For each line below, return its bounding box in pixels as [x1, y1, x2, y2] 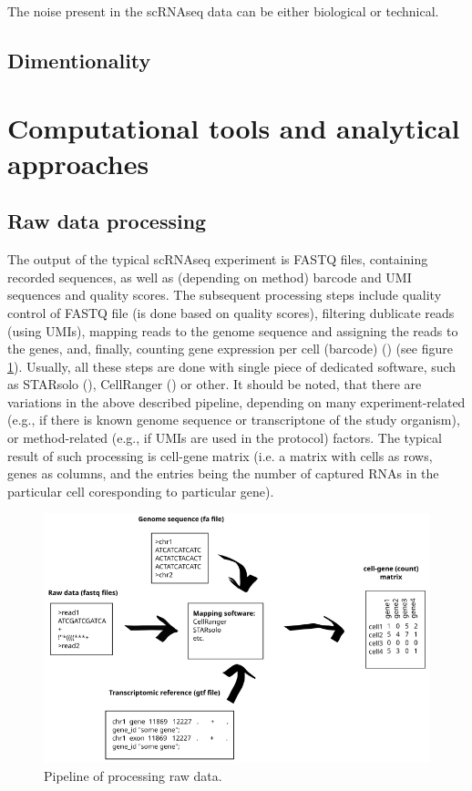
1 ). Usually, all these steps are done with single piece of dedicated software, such [7, 356, 457, 375]
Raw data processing [7, 207, 207, 235]
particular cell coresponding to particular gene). [7, 481, 274, 500]
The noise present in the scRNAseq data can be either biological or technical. [7, 2, 439, 20]
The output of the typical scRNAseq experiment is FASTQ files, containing [7, 250, 428, 269]
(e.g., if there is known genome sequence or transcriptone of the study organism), [7, 410, 460, 429]
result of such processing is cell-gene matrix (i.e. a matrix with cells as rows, [7, 446, 433, 465]
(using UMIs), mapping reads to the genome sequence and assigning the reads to [7, 321, 458, 340]
